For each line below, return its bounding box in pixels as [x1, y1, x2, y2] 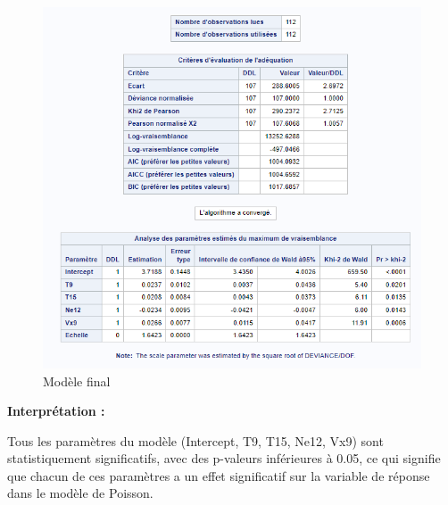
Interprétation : [7, 402, 105, 420]
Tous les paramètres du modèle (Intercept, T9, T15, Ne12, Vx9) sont [7, 431, 384, 450]
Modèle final [43, 371, 111, 390]
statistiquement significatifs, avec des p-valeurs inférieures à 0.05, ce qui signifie [7, 449, 441, 468]
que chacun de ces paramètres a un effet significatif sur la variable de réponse [7, 466, 430, 484]
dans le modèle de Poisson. [7, 484, 153, 502]
